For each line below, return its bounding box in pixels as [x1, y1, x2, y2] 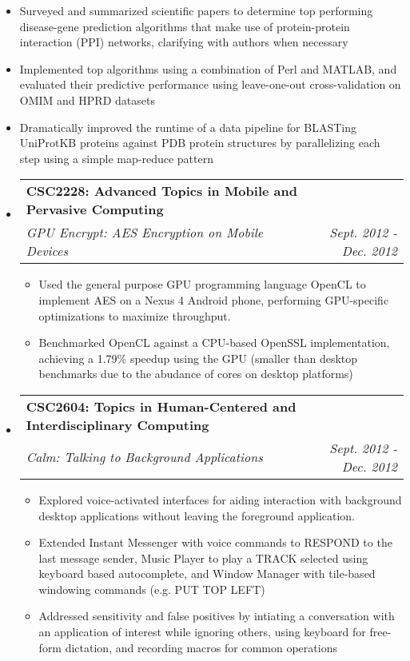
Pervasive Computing [26, 200, 164, 219]
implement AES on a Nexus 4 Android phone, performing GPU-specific [38, 291, 389, 308]
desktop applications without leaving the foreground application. [38, 507, 356, 524]
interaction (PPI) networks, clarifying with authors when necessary [19, 34, 348, 50]
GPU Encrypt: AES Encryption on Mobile [26, 223, 264, 242]
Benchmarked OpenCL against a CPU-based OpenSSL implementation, [38, 334, 390, 351]
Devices [26, 241, 68, 261]
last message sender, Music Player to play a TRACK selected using [38, 549, 368, 566]
